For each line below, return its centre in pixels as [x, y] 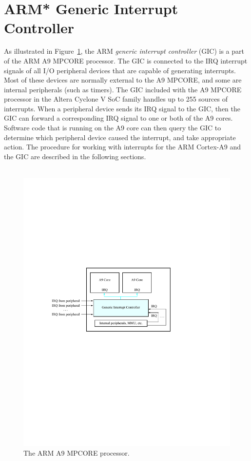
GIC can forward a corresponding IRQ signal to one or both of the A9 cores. [118, 118]
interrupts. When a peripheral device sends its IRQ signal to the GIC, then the [122, 108]
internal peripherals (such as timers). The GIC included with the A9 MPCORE [123, 89]
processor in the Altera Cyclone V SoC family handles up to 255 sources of [116, 99]
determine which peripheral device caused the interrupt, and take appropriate [120, 137]
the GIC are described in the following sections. [75, 156]
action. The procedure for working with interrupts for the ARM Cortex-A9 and [122, 147]
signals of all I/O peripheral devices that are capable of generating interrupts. [120, 70]
